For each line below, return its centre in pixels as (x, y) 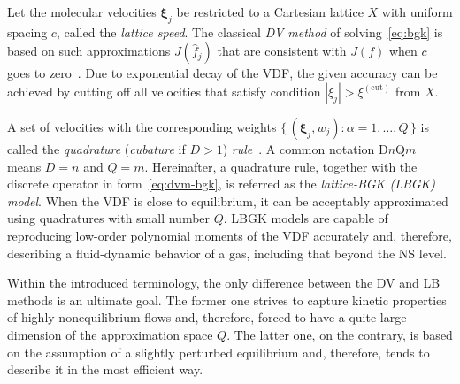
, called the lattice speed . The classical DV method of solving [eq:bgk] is (249, 31)
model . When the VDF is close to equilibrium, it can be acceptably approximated (228, 200)
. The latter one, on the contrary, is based (340, 334)
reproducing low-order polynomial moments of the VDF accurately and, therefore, (230, 235)
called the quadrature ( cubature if (96, 148)
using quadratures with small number (109, 218)
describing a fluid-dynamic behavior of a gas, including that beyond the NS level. (227, 253)
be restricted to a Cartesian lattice (270, 12)
